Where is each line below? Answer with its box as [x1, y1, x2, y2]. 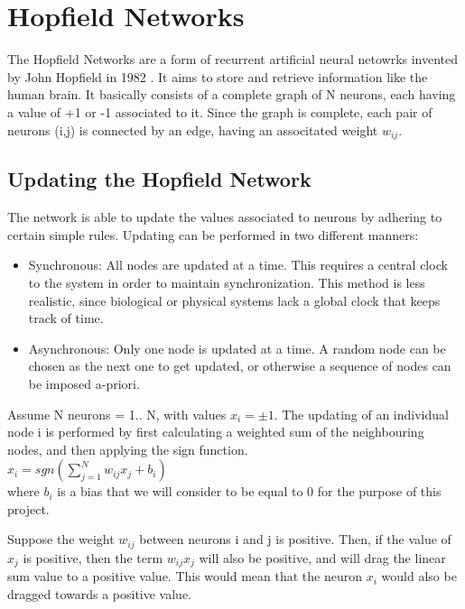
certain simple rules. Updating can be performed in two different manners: [7, 225, 419, 244]
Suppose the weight [7, 530, 115, 549]
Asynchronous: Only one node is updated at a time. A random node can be [28, 338, 446, 357]
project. [7, 499, 50, 518]
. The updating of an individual [274, 404, 449, 423]
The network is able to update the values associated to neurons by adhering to [7, 208, 442, 226]
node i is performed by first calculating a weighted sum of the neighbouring [7, 422, 424, 441]
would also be [381, 567, 457, 586]
